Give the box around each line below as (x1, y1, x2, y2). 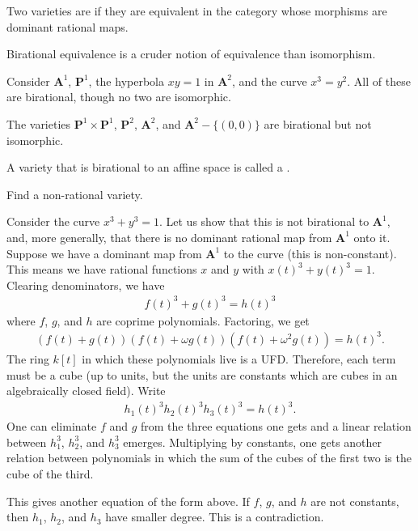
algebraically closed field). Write (6, 382, 166, 399)
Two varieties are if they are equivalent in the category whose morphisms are (6, 2, 387, 19)
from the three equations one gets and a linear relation (141, 418, 412, 435)
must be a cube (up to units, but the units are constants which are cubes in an (6, 366, 398, 383)
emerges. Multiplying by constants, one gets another (123, 433, 382, 450)
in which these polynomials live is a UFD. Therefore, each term (82, 350, 396, 367)
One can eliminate (6, 418, 97, 435)
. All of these (347, 72, 411, 89)
